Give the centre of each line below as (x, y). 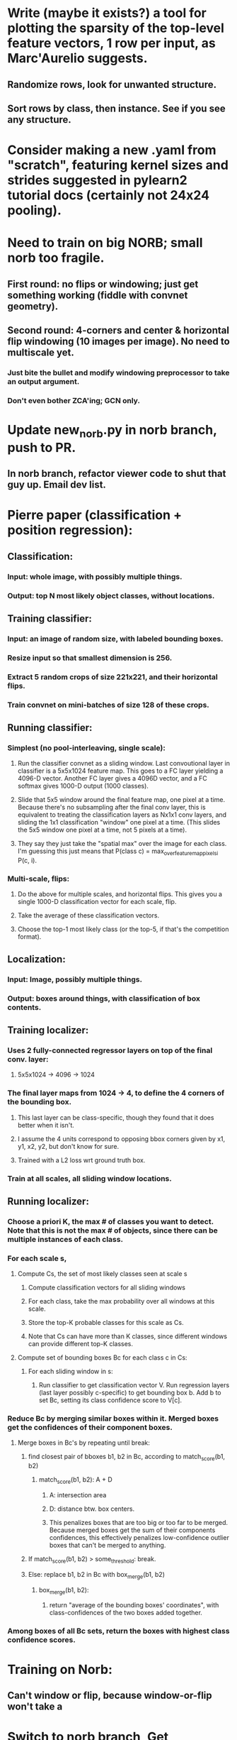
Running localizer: (48, 1201)
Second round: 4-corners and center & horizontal (118, 330)
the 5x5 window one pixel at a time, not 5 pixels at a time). (102, 830)
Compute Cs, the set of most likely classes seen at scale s (102, 1274)
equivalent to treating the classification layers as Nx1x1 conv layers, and (122, 815)
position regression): (70, 530)
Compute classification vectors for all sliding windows (107, 1288)
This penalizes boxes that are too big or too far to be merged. (139, 1523)
